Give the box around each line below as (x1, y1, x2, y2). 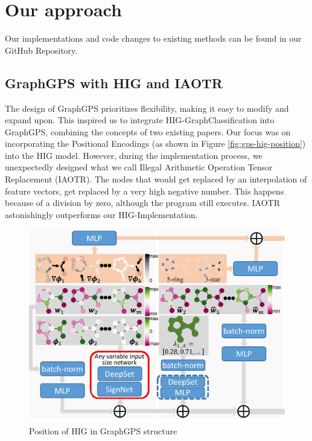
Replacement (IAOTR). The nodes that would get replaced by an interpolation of (5, 173, 307, 185)
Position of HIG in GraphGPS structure (29, 425, 177, 437)
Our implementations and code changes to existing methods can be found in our (5, 32, 302, 45)
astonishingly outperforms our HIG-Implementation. (5, 208, 198, 220)
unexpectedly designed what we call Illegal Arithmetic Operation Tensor (5, 161, 273, 173)
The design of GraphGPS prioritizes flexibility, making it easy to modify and (5, 101, 289, 114)
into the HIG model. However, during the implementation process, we (5, 149, 263, 161)
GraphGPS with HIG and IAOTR (5, 73, 223, 92)
